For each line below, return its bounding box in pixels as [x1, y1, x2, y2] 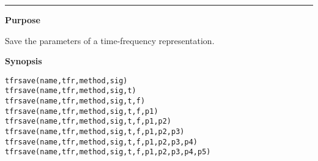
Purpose [5, 13, 40, 26]
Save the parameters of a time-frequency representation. [5, 34, 215, 47]
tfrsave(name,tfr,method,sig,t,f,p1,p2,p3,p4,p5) [5, 148, 211, 157]
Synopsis [5, 54, 42, 67]
